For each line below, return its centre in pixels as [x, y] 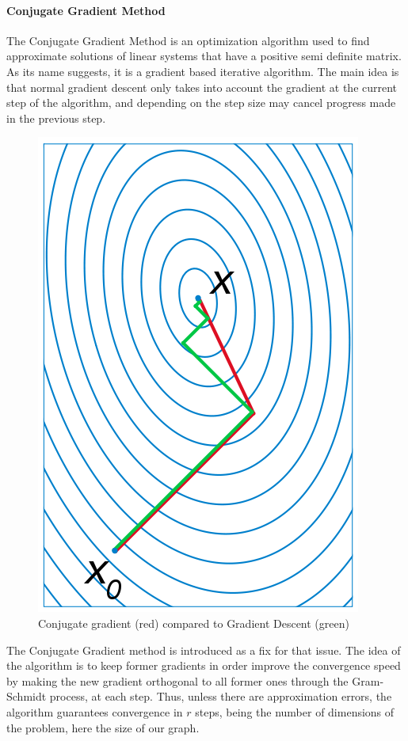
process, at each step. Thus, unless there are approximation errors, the [221, 696]
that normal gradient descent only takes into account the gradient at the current [202, 87]
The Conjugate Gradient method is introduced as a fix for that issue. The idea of [204, 650]
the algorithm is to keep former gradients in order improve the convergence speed [204, 665]
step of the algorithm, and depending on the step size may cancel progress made [201, 103]
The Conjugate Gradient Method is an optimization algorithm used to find [188, 40]
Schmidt [27, 696]
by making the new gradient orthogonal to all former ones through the [177, 680]
